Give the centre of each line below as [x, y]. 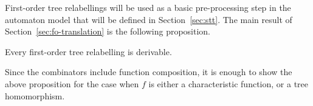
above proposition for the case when [72, 83]
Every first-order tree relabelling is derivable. [88, 51]
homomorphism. [35, 95]
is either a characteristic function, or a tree [228, 83]
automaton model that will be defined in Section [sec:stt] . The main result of [149, 19]
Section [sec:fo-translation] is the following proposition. [108, 31]
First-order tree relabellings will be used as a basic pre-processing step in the [148, 7]
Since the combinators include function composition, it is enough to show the [149, 72]
